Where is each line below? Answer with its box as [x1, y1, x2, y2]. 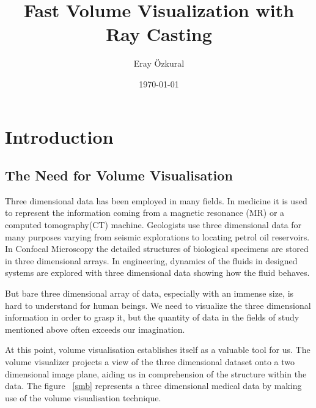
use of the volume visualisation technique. [5, 391, 161, 404]
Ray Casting [106, 21, 212, 46]
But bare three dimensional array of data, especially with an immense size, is [5, 287, 294, 300]
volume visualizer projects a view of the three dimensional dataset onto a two [5, 355, 295, 368]
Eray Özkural [133, 57, 185, 70]
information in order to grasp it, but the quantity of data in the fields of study [5, 311, 299, 324]
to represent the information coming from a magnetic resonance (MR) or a [5, 206, 285, 219]
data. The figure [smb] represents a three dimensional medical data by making [5, 379, 302, 392]
